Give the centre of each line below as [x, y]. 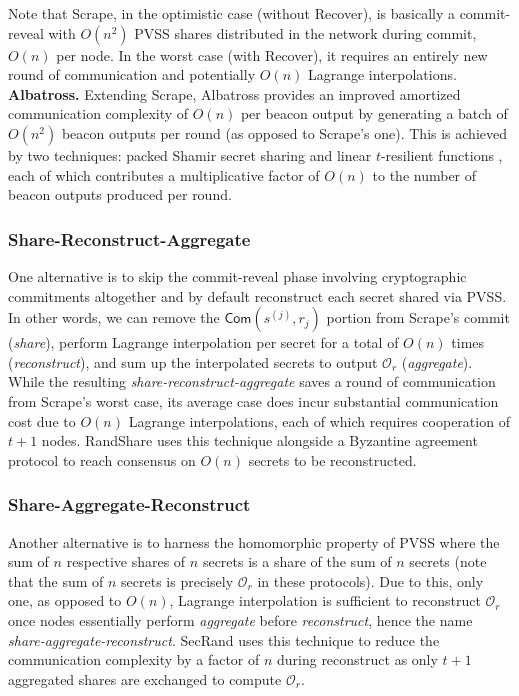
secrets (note [448, 561]
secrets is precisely [177, 580]
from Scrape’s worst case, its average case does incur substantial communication [253, 400]
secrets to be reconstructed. [332, 459]
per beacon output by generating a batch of [374, 113]
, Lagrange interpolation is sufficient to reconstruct [325, 600]
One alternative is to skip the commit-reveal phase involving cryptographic [237, 275]
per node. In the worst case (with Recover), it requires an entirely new [272, 54]
